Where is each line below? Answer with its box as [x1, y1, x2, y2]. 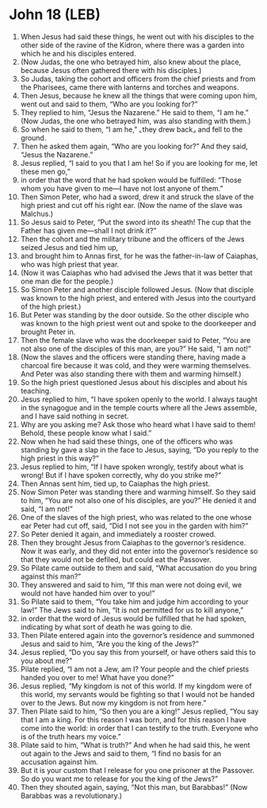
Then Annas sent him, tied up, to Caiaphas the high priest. [20, 479, 211, 488]
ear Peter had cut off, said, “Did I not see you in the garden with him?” [20, 521, 249, 530]
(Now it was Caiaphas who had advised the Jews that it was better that [20, 267, 253, 277]
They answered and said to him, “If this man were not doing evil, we [20, 579, 242, 589]
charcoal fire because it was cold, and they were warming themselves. [20, 360, 252, 370]
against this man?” [20, 571, 82, 581]
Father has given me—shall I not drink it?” [20, 225, 157, 235]
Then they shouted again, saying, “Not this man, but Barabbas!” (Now [20, 782, 248, 791]
